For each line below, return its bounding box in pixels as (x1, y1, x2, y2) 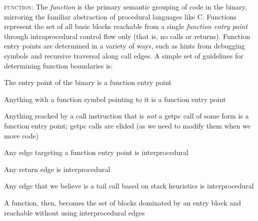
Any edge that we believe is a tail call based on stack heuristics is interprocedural (4, 180, 254, 191)
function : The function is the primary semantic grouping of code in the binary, (4, 1, 247, 11)
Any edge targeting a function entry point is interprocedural (4, 147, 188, 157)
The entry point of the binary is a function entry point (4, 77, 172, 87)
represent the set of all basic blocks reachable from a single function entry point (4, 21, 248, 31)
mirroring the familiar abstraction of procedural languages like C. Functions (4, 11, 236, 21)
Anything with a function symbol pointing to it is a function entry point (4, 93, 226, 104)
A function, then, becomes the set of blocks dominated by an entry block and (4, 197, 241, 207)
